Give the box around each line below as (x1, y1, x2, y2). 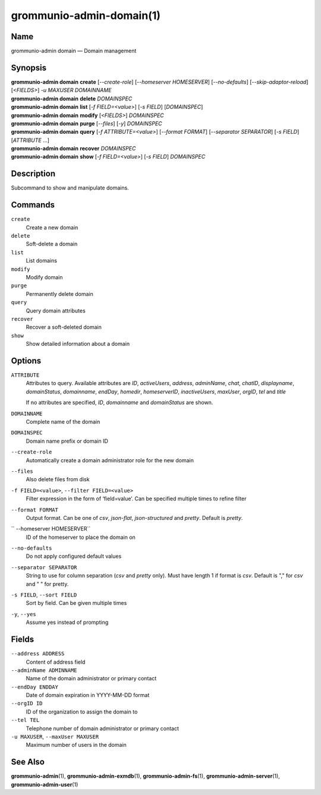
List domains (26, 257, 58, 264)
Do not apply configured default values (26, 553, 122, 560)
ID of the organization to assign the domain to (26, 708, 138, 715)
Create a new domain (26, 223, 78, 231)
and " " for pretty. (26, 580, 69, 588)
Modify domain (26, 274, 63, 281)
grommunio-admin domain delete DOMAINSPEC (11, 95, 133, 102)
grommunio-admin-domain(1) (11, 9, 160, 22)
